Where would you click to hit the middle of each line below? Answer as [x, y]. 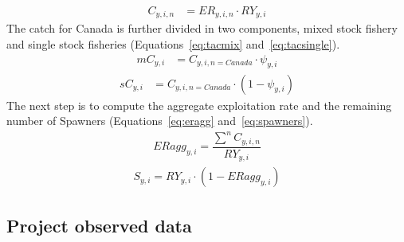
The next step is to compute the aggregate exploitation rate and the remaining [199, 105]
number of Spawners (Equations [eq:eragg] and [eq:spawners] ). [160, 121]
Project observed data [99, 225]
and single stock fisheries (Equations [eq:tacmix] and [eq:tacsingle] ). [173, 44]
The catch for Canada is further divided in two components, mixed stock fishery [202, 28]
